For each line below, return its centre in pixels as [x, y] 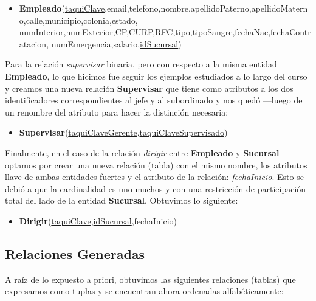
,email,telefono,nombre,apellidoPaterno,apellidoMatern [206, 8]
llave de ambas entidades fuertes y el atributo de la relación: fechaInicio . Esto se [154, 177]
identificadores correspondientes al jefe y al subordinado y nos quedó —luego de [154, 100]
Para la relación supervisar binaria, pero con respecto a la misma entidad [141, 64]
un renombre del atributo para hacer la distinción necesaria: [117, 112]
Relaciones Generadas [75, 253]
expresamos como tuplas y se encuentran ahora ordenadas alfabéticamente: [144, 291]
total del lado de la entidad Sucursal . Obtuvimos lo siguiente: [122, 200]
